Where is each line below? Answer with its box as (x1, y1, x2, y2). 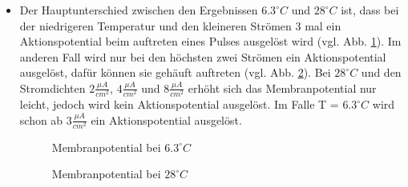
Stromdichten (19, 79, 86, 96)
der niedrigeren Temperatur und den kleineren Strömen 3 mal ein (19, 17, 341, 34)
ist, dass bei (341, 2, 399, 18)
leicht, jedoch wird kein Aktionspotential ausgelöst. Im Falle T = (19, 96, 339, 113)
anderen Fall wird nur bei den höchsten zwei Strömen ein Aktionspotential (19, 48, 386, 65)
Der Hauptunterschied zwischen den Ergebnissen (19, 2, 258, 18)
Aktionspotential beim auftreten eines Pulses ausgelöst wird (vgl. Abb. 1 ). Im (19, 33, 402, 50)
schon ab (19, 111, 63, 128)
